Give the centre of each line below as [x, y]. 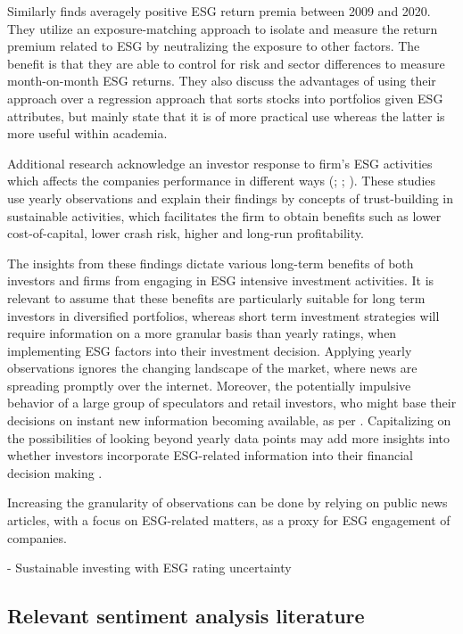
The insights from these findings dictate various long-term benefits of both [211, 263]
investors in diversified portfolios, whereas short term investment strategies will [223, 315]
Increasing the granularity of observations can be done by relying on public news [227, 502]
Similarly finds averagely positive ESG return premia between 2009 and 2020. [219, 11]
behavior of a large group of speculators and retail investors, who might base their [232, 403]
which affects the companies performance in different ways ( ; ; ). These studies [222, 181]
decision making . [55, 472]
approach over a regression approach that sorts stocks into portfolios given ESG [225, 98]
